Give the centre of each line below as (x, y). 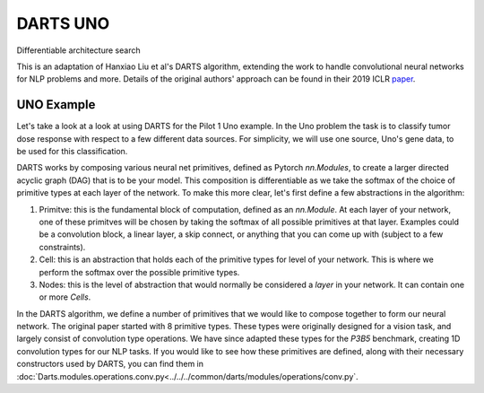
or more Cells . (65, 297)
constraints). (62, 247)
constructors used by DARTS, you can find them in (110, 364)
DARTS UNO (63, 23)
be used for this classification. (72, 152)
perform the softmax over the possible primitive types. (139, 272)
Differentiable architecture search (78, 50)
